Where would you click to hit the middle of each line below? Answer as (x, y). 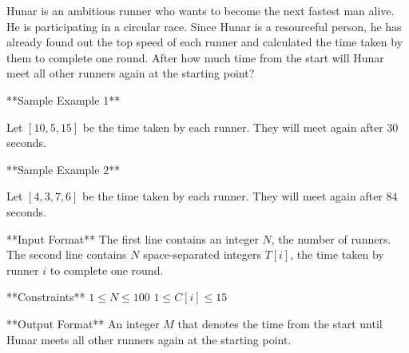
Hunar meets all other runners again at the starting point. (149, 339)
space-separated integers (202, 254)
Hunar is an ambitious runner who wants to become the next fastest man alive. (201, 10)
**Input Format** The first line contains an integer (133, 238)
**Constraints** (46, 297)
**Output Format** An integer (83, 323)
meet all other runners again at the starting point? (131, 73)
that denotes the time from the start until (280, 323)
